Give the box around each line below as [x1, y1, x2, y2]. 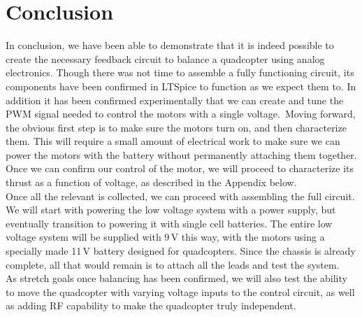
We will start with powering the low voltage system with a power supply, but [6, 202, 336, 217]
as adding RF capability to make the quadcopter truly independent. [6, 298, 296, 313]
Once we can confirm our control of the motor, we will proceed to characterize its [6, 161, 354, 176]
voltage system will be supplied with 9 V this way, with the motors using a [6, 230, 325, 244]
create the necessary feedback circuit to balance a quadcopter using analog [6, 51, 325, 66]
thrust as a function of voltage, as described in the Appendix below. [6, 175, 297, 190]
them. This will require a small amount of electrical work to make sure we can [6, 134, 340, 148]
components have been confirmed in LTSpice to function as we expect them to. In [6, 78, 356, 93]
